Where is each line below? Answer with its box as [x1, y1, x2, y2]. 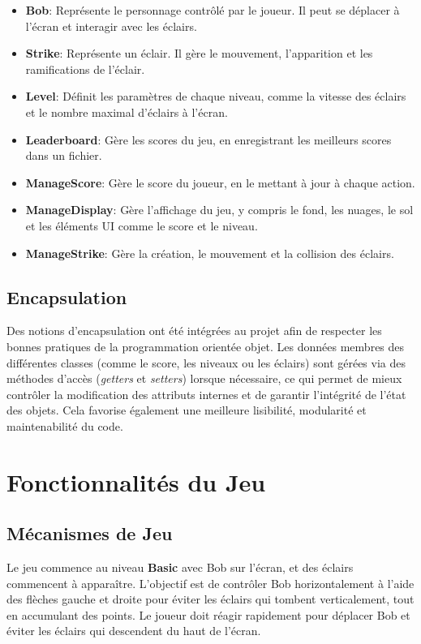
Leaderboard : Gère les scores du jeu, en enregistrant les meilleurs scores [25, 131, 392, 148]
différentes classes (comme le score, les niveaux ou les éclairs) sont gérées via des [6, 354, 406, 371]
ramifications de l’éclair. [25, 60, 145, 77]
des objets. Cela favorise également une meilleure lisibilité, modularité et [6, 401, 367, 419]
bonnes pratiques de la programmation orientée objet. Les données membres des [6, 337, 405, 354]
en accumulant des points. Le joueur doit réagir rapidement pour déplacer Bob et [6, 606, 410, 623]
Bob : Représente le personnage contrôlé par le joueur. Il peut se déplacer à [25, 2, 400, 18]
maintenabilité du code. [6, 417, 123, 434]
